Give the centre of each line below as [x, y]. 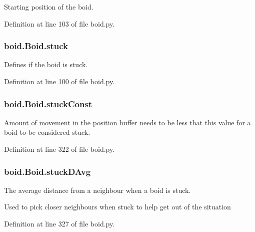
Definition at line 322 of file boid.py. [59, 149]
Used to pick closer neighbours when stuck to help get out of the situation [117, 207]
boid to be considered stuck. [47, 132]
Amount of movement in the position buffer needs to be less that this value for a [127, 122]
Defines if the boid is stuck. [46, 64]
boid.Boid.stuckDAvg [47, 171]
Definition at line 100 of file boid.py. [59, 81]
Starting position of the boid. [49, 7]
